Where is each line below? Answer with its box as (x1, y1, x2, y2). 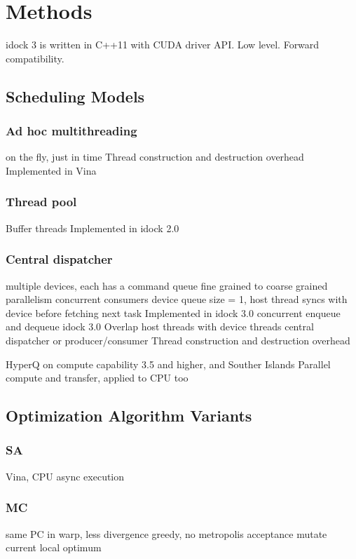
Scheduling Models (6, 85, 145, 107)
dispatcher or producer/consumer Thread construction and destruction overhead (6, 332, 350, 347)
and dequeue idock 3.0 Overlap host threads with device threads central (6, 319, 314, 334)
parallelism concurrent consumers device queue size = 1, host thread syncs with (6, 292, 348, 307)
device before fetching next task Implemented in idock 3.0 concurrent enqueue (6, 305, 341, 320)
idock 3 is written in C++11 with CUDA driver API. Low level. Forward (6, 37, 320, 52)
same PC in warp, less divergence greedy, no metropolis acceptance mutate (6, 526, 327, 541)
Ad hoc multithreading (6, 122, 137, 140)
